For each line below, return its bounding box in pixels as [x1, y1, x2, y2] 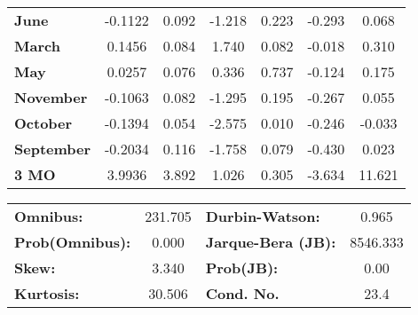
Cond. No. [205, 283, 280, 303]
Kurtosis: [14, 283, 80, 303]
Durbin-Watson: [205, 206, 320, 226]
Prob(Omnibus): [14, 232, 131, 252]
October [14, 113, 73, 133]
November [14, 87, 88, 107]
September [14, 138, 91, 159]
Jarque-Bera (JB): [205, 232, 336, 252]
